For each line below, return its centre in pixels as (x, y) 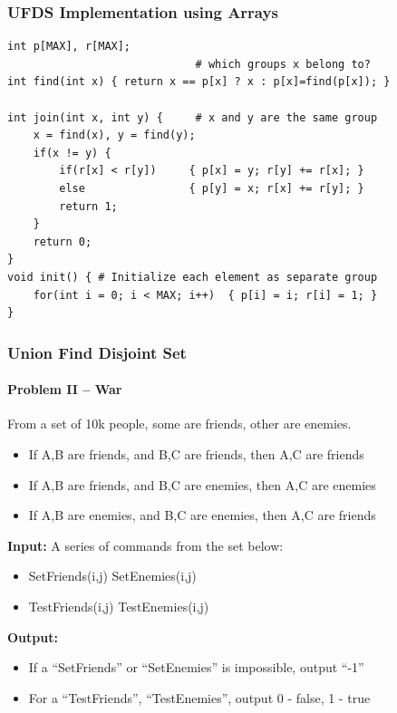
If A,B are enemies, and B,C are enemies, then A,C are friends (202, 515)
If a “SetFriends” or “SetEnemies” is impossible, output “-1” (196, 667)
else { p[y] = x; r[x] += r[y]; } (212, 188)
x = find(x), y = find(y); (114, 135)
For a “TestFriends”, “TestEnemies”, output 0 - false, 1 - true (199, 697)
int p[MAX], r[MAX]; (69, 47)
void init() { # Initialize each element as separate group (193, 277)
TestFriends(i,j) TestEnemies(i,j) (119, 606)
